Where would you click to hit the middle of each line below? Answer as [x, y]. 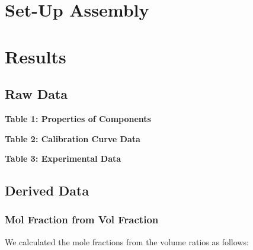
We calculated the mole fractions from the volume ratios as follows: [127, 241]
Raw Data [36, 94]
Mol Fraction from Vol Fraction [82, 219]
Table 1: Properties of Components [78, 118]
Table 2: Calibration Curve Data [73, 138]
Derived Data [47, 190]
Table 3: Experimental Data [63, 158]
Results [36, 56]
